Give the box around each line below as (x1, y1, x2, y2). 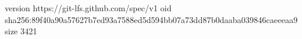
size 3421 (5, 25, 37, 37)
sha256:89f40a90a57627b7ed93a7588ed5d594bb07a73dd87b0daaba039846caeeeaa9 (5, 13, 298, 25)
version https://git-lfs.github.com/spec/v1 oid (5, 2, 172, 14)
